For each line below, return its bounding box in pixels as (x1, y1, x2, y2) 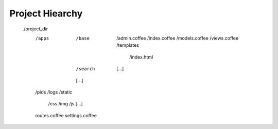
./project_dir (22, 26, 48, 32)
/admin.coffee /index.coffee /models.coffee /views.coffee (116, 35, 239, 41)
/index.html (129, 54, 153, 60)
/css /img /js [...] (48, 101, 83, 107)
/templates (116, 42, 139, 48)
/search (76, 66, 95, 72)
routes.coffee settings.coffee (35, 112, 97, 118)
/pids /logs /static (35, 89, 73, 95)
